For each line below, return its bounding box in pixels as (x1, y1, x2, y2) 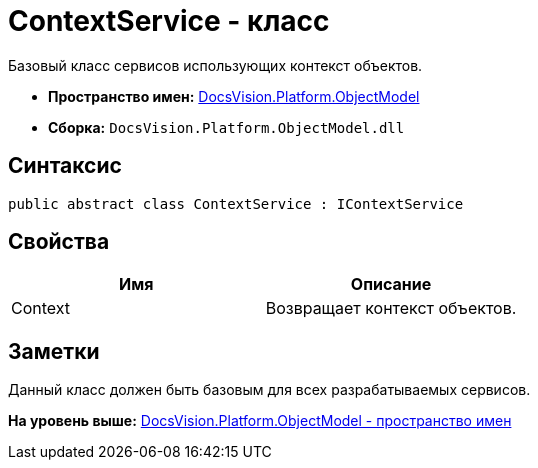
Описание (350, 274, 432, 295)
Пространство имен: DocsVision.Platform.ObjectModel (48, 87, 420, 105)
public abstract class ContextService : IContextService (8, 195, 464, 212)
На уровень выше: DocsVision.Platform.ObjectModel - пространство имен (8, 412, 512, 430)
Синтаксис (8, 153, 122, 179)
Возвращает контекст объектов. (265, 298, 517, 319)
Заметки (8, 338, 100, 364)
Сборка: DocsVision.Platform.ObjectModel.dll (48, 118, 405, 136)
